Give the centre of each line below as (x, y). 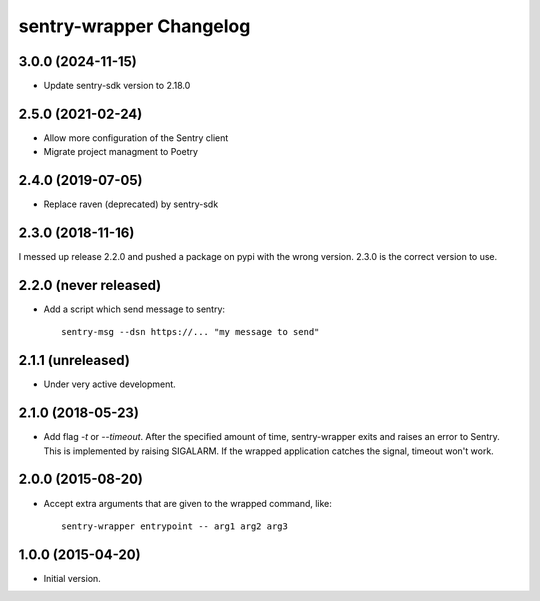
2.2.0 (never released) (90, 285)
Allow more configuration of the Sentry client (136, 137)
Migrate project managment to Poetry (121, 152)
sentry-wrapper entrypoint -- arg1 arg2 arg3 (175, 526)
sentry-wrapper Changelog (134, 26)
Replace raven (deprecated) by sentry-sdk (131, 204)
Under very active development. (110, 384)
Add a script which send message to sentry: (134, 309)
